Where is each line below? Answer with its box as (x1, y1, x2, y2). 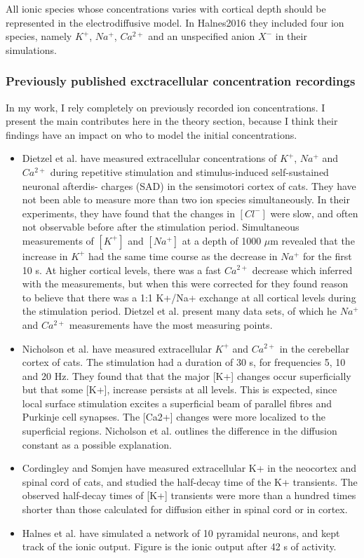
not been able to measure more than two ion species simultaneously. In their (22, 192, 350, 207)
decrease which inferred (252, 262, 353, 277)
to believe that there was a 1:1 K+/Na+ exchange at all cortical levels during (22, 290, 356, 304)
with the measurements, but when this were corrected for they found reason (22, 276, 349, 291)
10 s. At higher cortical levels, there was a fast (22, 262, 222, 277)
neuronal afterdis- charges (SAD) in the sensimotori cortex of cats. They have (22, 178, 356, 193)
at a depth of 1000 (182, 233, 262, 247)
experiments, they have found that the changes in (22, 205, 235, 220)
